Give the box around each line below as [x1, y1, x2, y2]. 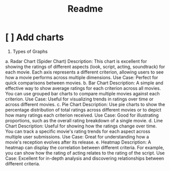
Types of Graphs [12, 48, 48, 54]
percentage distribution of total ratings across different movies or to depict [5, 107, 161, 113]
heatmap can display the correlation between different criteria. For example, [5, 144, 164, 150]
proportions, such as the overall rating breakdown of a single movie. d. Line [5, 117, 163, 123]
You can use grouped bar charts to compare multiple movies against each [5, 90, 160, 96]
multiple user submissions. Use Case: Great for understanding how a [5, 133, 149, 140]
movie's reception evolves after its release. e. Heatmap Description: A [5, 139, 151, 145]
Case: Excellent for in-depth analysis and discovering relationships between [5, 155, 164, 161]
